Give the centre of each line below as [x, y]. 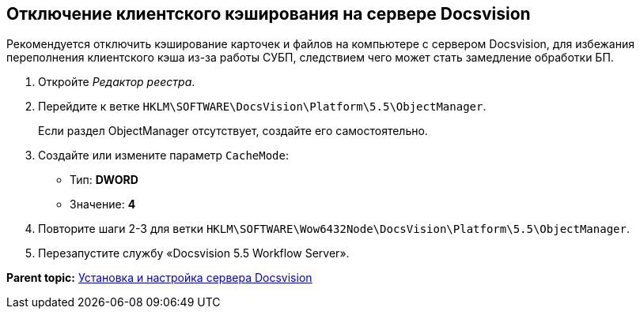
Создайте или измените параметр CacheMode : [164, 156]
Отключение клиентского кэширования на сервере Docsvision [269, 14]
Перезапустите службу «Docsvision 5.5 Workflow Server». [194, 253]
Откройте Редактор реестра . [117, 82]
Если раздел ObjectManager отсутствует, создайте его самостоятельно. [233, 131]
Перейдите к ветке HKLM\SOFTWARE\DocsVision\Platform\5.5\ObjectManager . [262, 107]
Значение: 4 [103, 204]
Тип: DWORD [104, 180]
